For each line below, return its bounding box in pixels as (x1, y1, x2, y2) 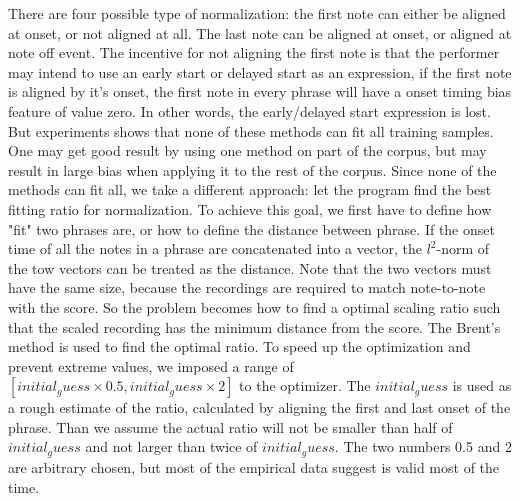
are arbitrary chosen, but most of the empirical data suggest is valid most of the (8, 456, 500, 477)
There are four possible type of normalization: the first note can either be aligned (8, 3, 506, 23)
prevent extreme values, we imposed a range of (8, 355, 294, 376)
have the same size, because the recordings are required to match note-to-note (8, 277, 486, 298)
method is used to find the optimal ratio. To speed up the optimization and (8, 336, 471, 357)
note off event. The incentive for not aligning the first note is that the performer (8, 42, 500, 63)
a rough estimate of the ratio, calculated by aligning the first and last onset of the (8, 397, 511, 418)
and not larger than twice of (85, 436, 258, 457)
